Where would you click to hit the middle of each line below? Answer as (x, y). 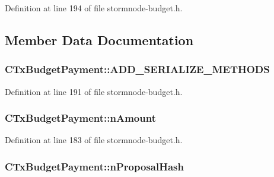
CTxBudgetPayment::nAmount (80, 118)
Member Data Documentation (99, 39)
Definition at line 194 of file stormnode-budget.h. (94, 8)
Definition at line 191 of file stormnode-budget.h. (94, 91)
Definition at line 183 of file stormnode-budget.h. (94, 140)
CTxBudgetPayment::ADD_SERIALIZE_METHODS (137, 69)
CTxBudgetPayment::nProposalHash (94, 166)
